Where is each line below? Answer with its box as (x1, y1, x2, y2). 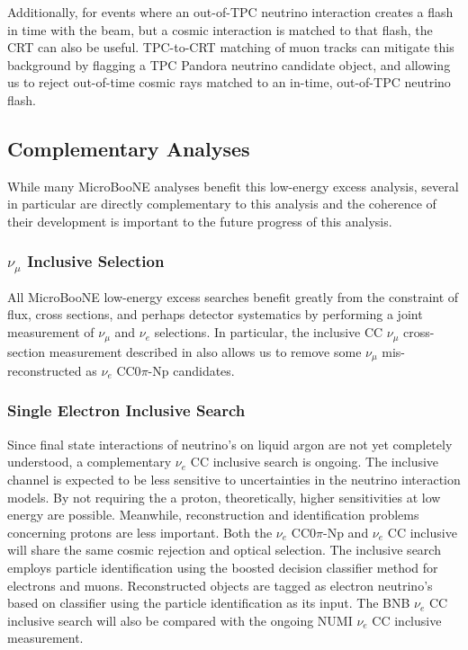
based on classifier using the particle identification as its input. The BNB (7, 593, 410, 612)
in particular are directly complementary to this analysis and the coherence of (7, 194, 436, 213)
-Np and (323, 522, 369, 541)
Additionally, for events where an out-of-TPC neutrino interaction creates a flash (7, 3, 454, 21)
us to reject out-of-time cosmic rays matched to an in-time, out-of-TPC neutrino (7, 73, 451, 92)
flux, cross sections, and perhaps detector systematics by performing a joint (7, 305, 423, 324)
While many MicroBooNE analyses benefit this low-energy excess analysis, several (7, 176, 459, 195)
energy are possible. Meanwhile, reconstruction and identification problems (7, 505, 419, 524)
